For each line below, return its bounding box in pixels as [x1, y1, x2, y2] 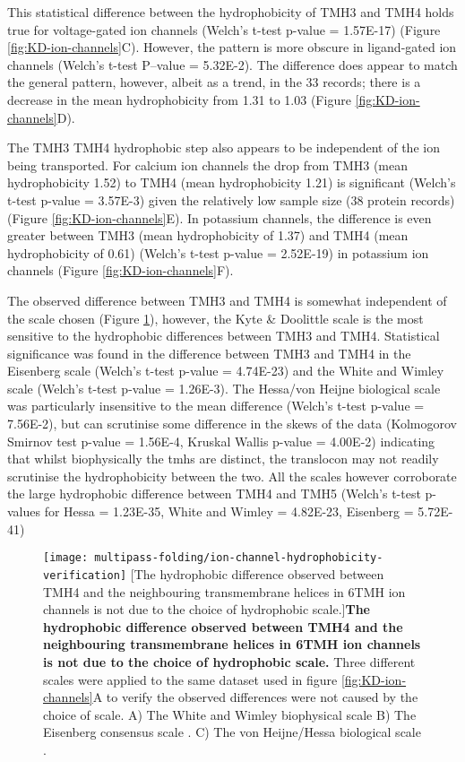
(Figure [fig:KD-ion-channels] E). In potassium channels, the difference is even [7, 208, 432, 227]
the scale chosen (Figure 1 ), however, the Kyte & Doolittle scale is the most [7, 308, 424, 327]
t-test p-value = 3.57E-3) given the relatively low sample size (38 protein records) [7, 190, 455, 209]
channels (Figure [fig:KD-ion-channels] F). [7, 261, 234, 280]
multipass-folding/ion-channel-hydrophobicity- [94, 551, 383, 565]
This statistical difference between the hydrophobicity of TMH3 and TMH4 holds [7, 3, 454, 21]
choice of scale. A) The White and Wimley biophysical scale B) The [43, 705, 417, 723]
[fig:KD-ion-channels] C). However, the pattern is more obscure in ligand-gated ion [7, 38, 457, 56]
